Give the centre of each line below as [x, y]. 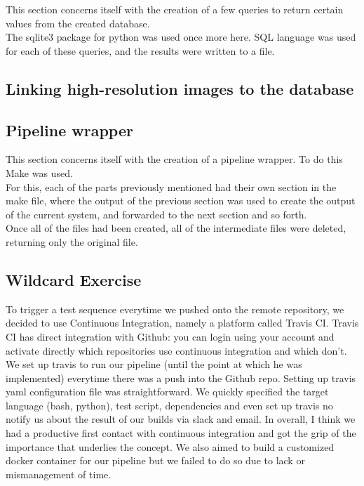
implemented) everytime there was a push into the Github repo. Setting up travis [181, 377]
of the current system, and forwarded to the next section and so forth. [156, 214]
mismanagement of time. [59, 474]
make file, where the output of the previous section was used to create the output [181, 201]
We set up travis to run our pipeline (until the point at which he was [154, 364]
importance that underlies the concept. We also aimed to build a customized [170, 446]
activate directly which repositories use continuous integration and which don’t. [176, 350]
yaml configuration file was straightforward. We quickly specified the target [167, 392]
